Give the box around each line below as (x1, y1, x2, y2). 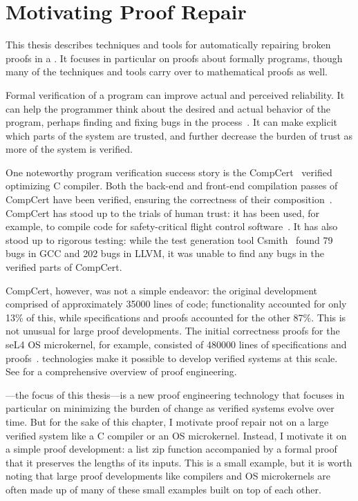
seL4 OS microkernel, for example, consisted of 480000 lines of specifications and (6, 337, 347, 351)
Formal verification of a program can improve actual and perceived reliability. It (6, 87, 345, 102)
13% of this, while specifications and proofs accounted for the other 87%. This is (6, 310, 346, 324)
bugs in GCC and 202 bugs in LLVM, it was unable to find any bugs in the (6, 246, 324, 261)
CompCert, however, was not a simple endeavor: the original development (6, 283, 317, 297)
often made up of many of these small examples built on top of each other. (6, 482, 321, 496)
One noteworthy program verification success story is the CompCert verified (6, 164, 332, 179)
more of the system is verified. (6, 142, 133, 156)
